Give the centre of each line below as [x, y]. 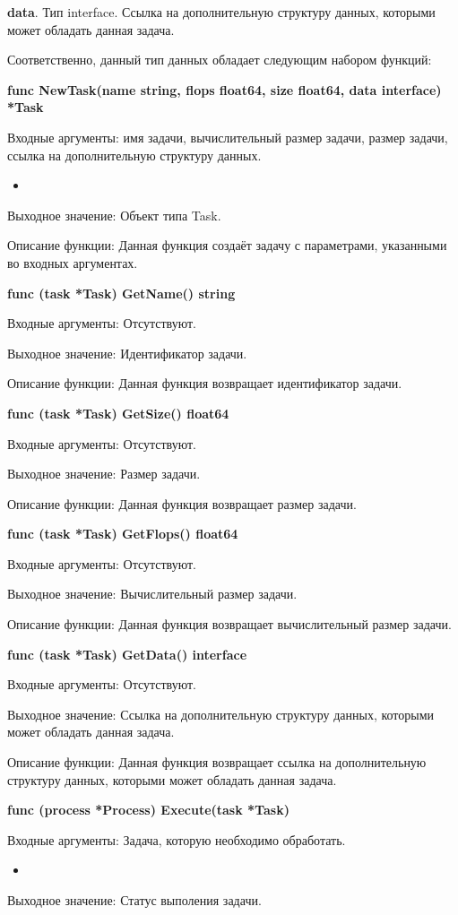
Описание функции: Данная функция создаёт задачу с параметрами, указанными [227, 245]
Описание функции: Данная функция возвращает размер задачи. [182, 503]
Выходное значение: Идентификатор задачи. [127, 353]
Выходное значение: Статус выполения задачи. [134, 900]
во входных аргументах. [73, 262]
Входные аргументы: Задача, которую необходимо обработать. [177, 839]
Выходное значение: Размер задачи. [104, 474]
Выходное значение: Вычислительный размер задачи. [152, 594]
